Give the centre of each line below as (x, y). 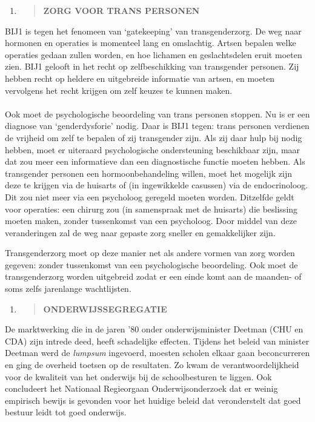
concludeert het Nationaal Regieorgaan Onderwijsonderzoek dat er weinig (141, 388)
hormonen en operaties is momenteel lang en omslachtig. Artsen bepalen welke (151, 43)
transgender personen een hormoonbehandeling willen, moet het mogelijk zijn (149, 173)
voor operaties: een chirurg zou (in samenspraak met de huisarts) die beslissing (151, 209)
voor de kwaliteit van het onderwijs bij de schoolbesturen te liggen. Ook (138, 376)
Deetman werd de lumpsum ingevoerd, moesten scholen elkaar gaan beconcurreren (157, 353)
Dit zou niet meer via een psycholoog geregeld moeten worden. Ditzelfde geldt (150, 196)
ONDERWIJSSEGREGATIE (105, 308)
